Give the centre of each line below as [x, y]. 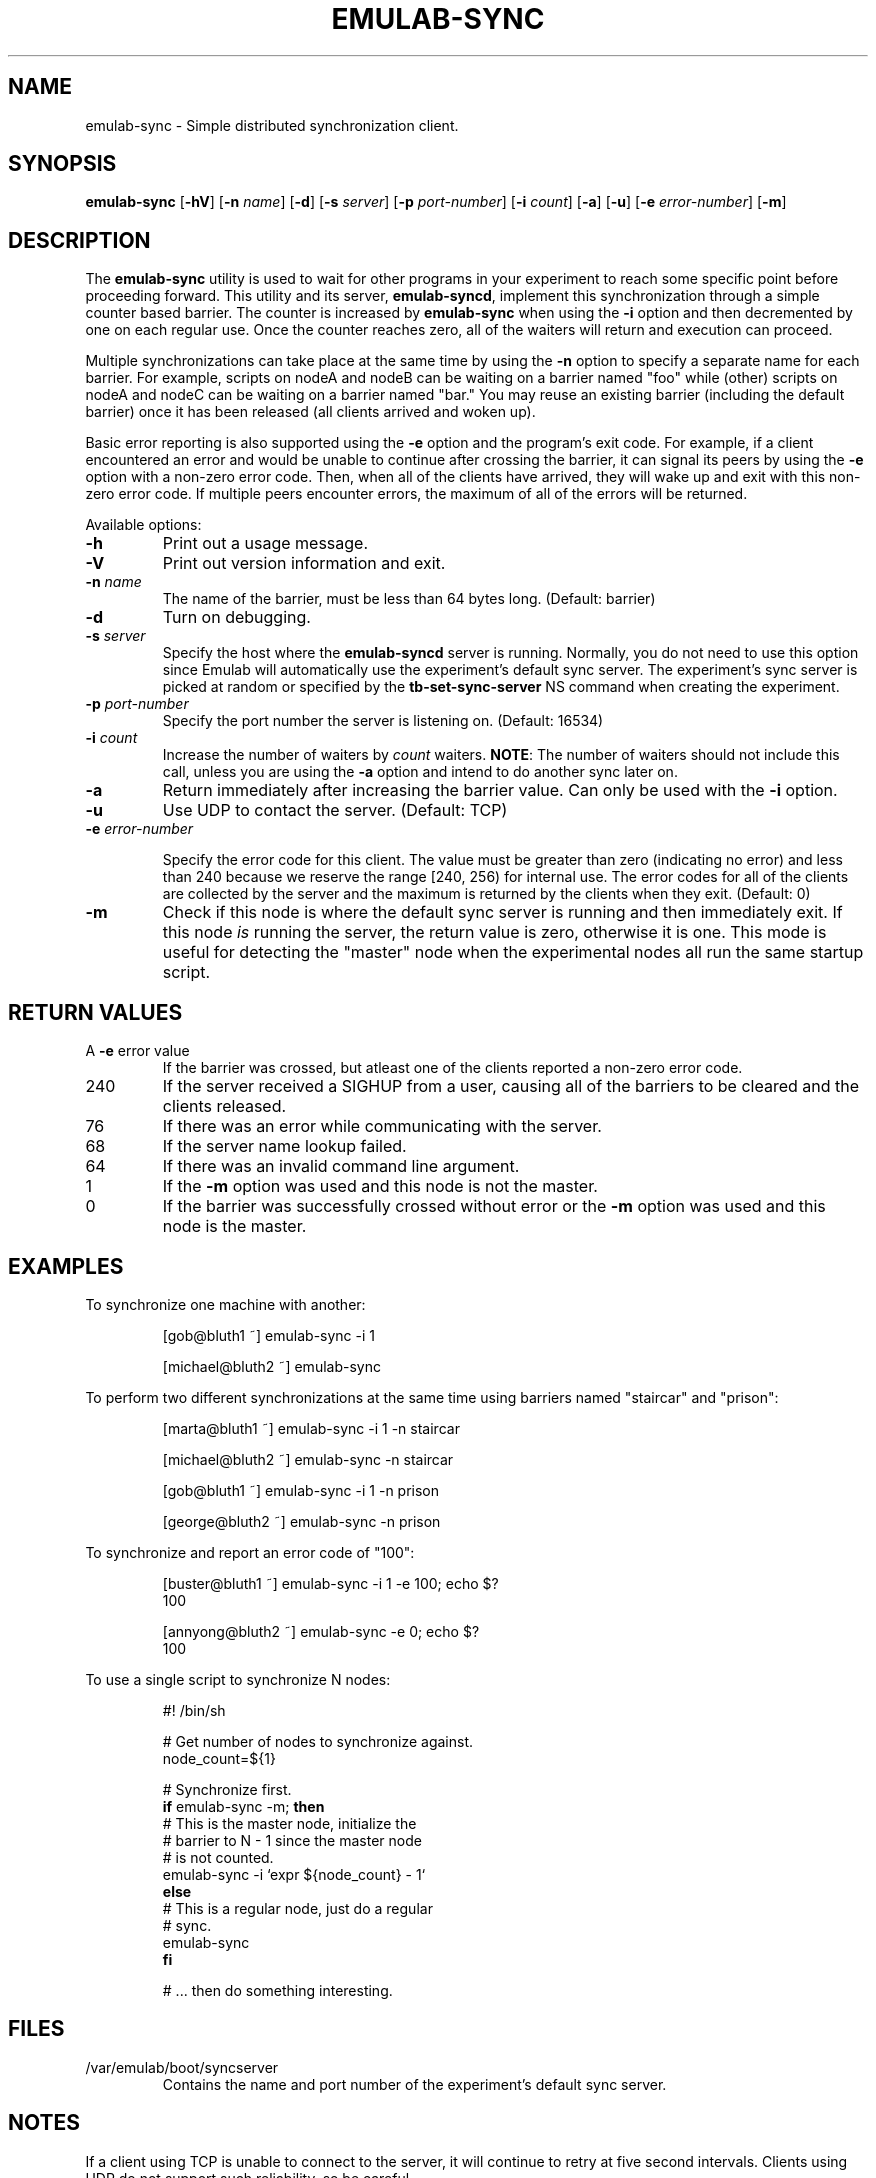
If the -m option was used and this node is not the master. [380, 1186]
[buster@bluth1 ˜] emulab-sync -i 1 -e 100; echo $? [330, 1583]
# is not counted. [218, 1857]
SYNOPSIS [62, 164]
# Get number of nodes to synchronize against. [317, 1741]
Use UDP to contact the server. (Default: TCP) [335, 810]
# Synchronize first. [227, 1789]
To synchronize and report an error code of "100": [250, 1552]
